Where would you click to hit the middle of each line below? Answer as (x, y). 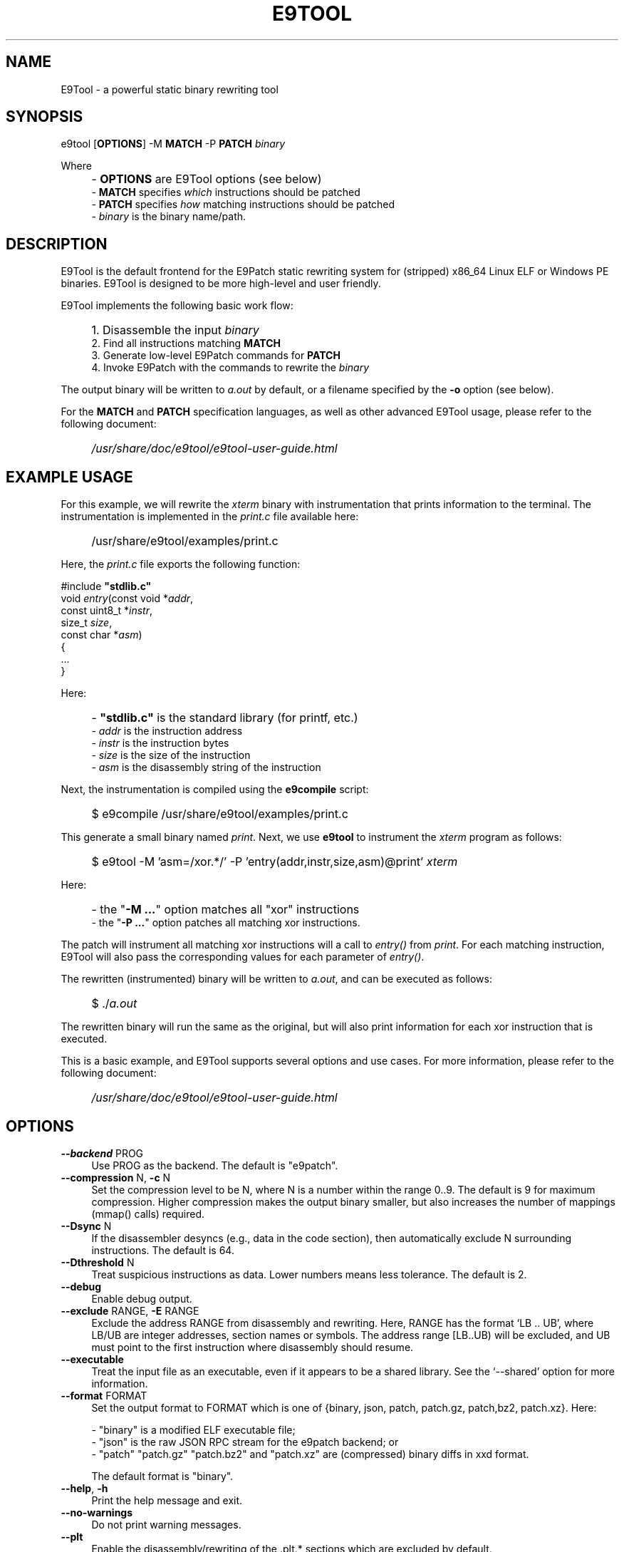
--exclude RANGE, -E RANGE (130, 1310)
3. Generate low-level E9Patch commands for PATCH (216, 356)
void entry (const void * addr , (127, 599)
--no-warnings (97, 1512)
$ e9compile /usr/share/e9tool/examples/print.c (220, 814)
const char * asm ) (102, 635)
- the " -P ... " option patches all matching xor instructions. (226, 923)
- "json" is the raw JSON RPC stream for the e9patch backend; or (245, 1442)
